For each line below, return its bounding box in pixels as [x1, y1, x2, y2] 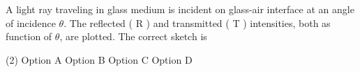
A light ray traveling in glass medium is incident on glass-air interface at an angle [6, 2, 354, 16]
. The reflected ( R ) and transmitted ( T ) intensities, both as [63, 15, 331, 30]
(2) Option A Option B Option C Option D [6, 52, 193, 66]
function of [6, 29, 52, 44]
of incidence [6, 15, 56, 30]
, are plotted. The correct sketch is [59, 29, 207, 44]
